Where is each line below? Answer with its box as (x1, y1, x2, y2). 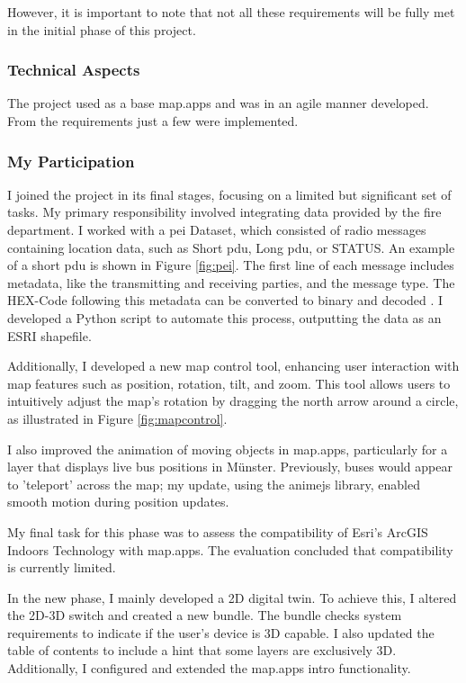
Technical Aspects (7, 58, 140, 81)
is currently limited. (7, 558, 116, 577)
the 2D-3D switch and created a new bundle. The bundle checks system (7, 606, 402, 625)
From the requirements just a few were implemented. (7, 112, 299, 130)
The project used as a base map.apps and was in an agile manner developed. (7, 94, 429, 112)
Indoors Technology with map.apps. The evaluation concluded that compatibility (7, 540, 453, 559)
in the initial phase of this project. (7, 20, 196, 39)
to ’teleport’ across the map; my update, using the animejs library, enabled (7, 474, 420, 493)
